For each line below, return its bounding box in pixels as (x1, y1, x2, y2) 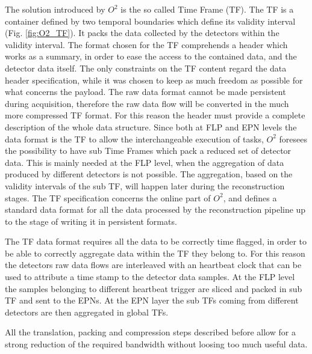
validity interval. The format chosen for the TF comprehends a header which (5, 38, 288, 50)
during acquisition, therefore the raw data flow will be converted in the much (5, 97, 289, 109)
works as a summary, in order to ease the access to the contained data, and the (5, 50, 297, 63)
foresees (279, 132, 307, 145)
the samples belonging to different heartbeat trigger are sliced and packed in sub (5, 282, 302, 294)
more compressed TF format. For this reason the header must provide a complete (5, 109, 305, 121)
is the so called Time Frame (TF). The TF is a (120, 3, 294, 15)
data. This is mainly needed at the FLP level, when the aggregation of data (5, 156, 284, 168)
